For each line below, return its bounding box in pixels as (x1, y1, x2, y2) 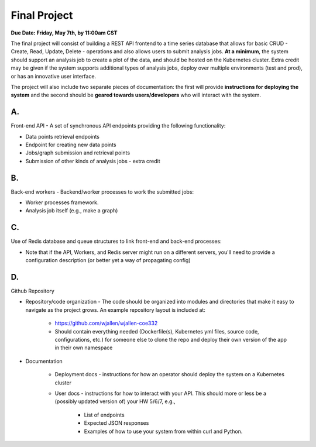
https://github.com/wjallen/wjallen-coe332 (54, 319, 158, 327)
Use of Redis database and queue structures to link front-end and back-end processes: (11, 238, 222, 245)
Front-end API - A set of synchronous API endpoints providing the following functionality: (11, 122, 226, 129)
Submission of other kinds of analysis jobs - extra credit (25, 157, 160, 164)
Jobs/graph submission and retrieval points (25, 149, 130, 156)
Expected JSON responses (84, 420, 149, 427)
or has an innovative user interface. (11, 73, 97, 80)
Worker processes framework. (25, 199, 99, 206)
